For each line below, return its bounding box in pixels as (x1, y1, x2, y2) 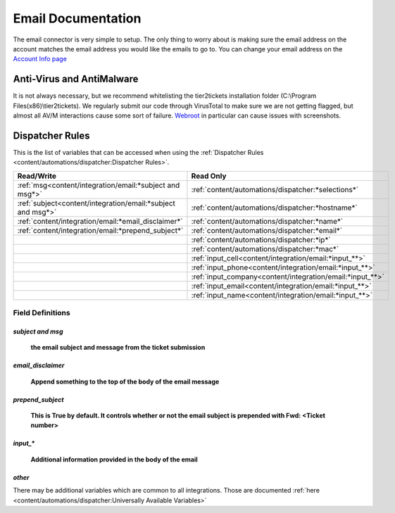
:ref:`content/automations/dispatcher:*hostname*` (191, 203, 358, 213)
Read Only (191, 171, 227, 181)
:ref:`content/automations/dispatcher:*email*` (191, 225, 343, 235)
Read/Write (17, 171, 56, 181)
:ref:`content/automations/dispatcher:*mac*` (191, 243, 339, 253)
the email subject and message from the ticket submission (30, 343, 206, 352)
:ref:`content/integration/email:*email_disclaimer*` (17, 216, 183, 226)
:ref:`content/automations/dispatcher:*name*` (191, 216, 344, 226)
